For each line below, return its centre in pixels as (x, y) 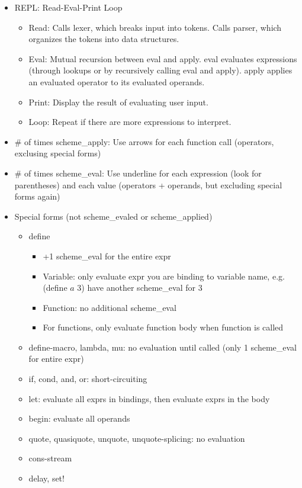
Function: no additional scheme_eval (110, 307)
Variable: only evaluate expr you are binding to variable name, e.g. (164, 276)
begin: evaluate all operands (79, 418)
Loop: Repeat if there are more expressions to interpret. (130, 122)
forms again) (37, 196)
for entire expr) (56, 359)
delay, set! (46, 478)
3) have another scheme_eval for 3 (140, 288)
